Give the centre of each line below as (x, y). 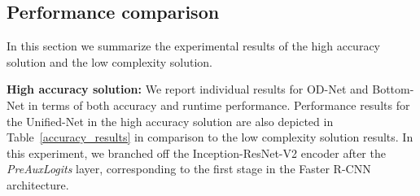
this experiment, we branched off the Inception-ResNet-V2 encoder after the (196, 152)
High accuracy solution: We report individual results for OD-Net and (188, 89)
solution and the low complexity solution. (109, 61)
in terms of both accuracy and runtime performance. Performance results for (219, 105)
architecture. (38, 184)
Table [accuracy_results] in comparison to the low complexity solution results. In (210, 137)
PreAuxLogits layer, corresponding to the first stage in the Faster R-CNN (189, 169)
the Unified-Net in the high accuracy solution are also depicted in (170, 121)
